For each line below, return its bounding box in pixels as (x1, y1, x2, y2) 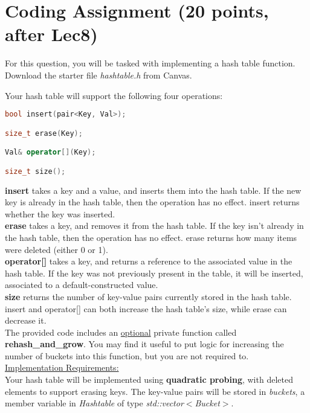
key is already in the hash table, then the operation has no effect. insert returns (5, 196, 300, 208)
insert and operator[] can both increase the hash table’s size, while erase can (5, 302, 287, 315)
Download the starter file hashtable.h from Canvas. (5, 68, 192, 81)
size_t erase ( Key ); (5, 129, 83, 138)
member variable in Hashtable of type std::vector (5, 397, 184, 409)
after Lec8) (5, 22, 98, 46)
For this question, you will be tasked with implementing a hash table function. (5, 57, 295, 69)
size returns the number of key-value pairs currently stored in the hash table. (5, 290, 292, 303)
